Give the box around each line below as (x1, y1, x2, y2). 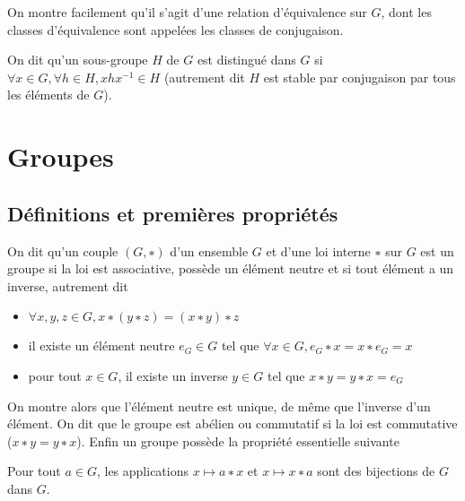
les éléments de (7, 85, 90, 104)
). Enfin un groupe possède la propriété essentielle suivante (76, 431, 399, 450)
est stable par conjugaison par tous (263, 67, 456, 86)
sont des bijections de (317, 462, 435, 480)
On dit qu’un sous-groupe (7, 50, 148, 69)
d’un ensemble (170, 241, 249, 260)
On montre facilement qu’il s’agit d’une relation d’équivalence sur (7, 3, 367, 21)
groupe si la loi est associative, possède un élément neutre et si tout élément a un (7, 259, 454, 278)
